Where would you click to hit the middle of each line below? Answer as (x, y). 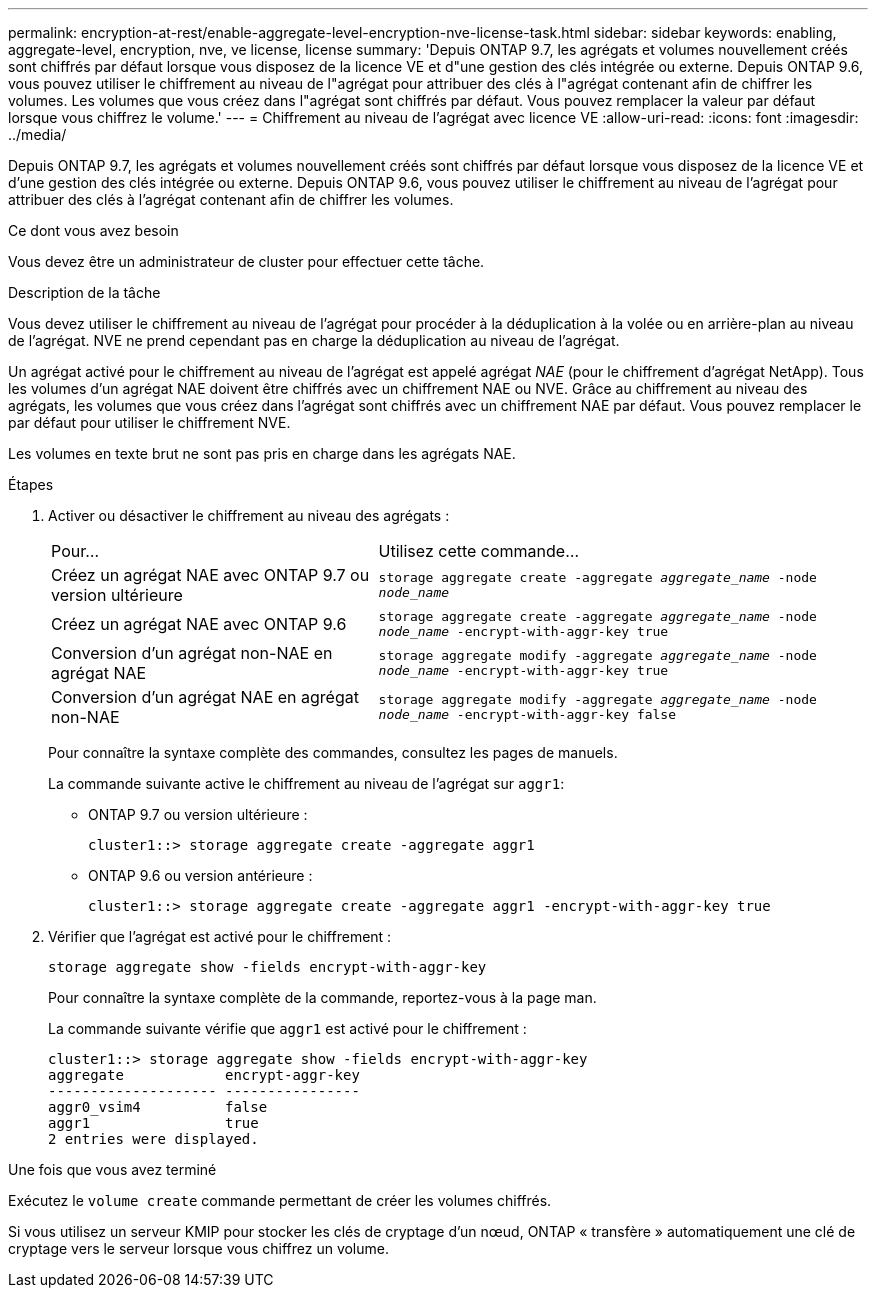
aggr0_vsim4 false (158, 1107)
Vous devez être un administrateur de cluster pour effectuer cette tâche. (246, 261)
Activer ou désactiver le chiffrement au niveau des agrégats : (249, 515)
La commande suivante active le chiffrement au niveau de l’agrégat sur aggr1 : (306, 783)
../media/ (37, 134)
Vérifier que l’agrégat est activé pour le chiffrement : (220, 936)
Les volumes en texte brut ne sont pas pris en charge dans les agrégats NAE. (262, 453)
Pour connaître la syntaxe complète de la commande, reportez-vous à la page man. (322, 997)
